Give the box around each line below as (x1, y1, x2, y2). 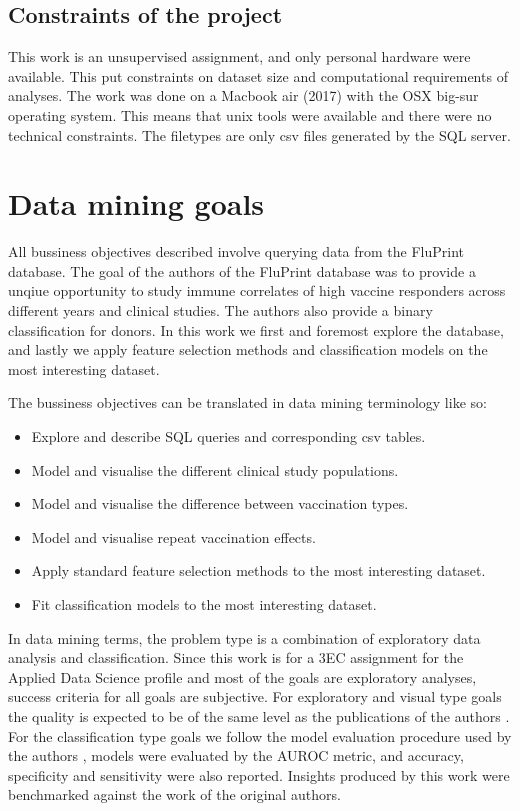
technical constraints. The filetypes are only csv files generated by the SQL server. (8, 124, 511, 145)
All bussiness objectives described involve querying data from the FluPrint (8, 241, 465, 262)
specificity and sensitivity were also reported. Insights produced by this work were (8, 764, 510, 785)
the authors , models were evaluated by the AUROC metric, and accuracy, (8, 745, 464, 766)
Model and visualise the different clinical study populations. (31, 459, 399, 480)
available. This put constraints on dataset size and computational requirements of (8, 65, 508, 86)
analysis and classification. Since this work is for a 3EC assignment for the (8, 647, 464, 668)
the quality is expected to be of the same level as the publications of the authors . (8, 705, 510, 726)
